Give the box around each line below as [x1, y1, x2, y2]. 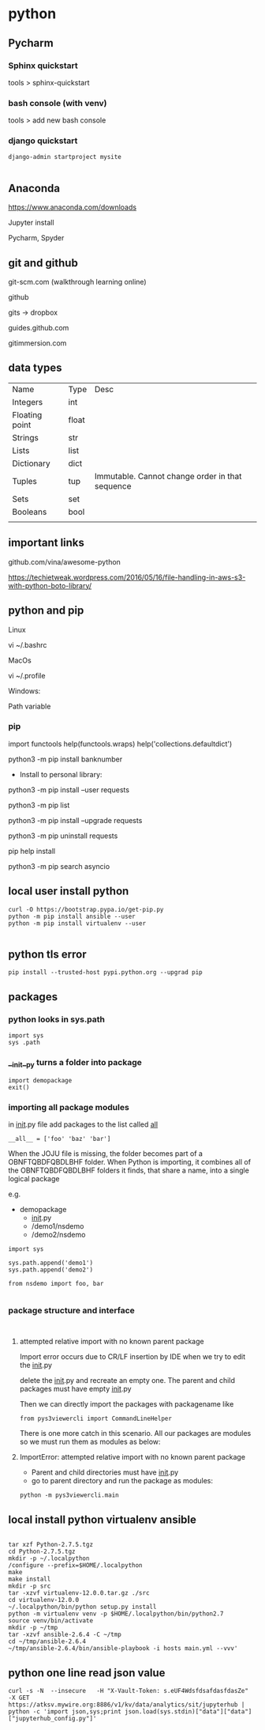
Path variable [8, 701, 51, 711]
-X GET [8, 1694, 30, 1702]
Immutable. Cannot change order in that [94, 470, 242, 482]
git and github [8, 256, 79, 270]
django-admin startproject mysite [8, 153, 122, 161]
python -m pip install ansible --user [8, 912, 136, 920]
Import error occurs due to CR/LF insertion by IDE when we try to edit [19, 1352, 246, 1362]
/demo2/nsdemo [31, 1230, 86, 1239]
